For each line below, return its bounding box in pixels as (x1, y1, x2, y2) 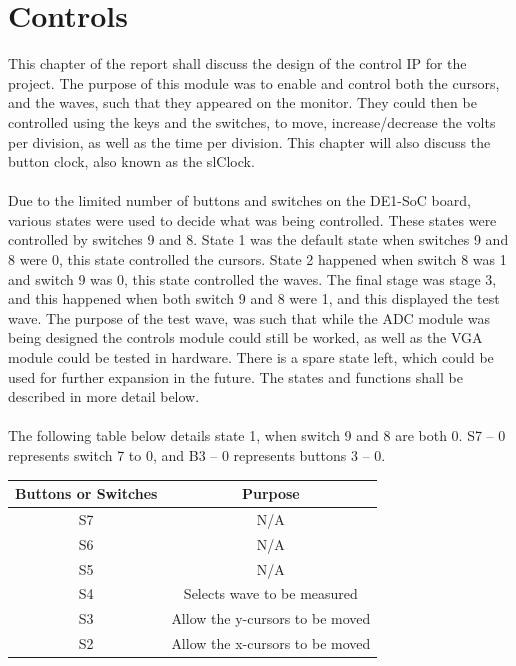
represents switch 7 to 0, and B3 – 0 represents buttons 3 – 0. (8, 445, 386, 465)
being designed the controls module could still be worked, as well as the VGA (8, 327, 483, 348)
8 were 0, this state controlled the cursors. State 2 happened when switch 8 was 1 (8, 249, 507, 270)
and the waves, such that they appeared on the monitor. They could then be (8, 92, 477, 113)
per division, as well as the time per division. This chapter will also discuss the (8, 131, 491, 152)
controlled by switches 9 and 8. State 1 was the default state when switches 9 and (8, 229, 509, 250)
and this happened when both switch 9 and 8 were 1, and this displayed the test (8, 288, 500, 309)
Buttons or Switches (15, 483, 158, 504)
